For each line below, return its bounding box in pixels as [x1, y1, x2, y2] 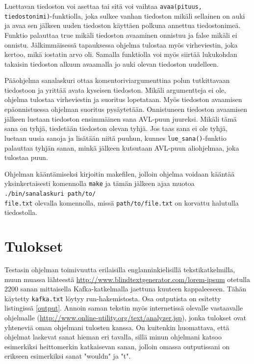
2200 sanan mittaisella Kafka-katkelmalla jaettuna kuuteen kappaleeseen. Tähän [4, 284, 247, 294]
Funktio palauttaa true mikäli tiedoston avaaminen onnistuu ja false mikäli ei [4, 29, 237, 40]
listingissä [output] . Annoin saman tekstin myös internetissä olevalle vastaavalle [4, 303, 243, 313]
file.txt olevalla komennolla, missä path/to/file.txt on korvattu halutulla [4, 197, 239, 208]
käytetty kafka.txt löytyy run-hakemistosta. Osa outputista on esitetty [4, 293, 221, 303]
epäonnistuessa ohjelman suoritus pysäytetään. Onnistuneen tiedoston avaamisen [4, 104, 248, 114]
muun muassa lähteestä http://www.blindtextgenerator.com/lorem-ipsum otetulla [4, 274, 250, 284]
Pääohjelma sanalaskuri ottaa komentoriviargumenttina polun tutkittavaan [4, 75, 230, 85]
